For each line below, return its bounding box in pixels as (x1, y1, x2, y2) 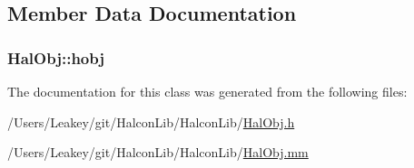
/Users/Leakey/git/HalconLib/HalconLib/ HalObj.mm (7, 143, 309, 162)
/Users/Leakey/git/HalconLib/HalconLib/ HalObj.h (7, 112, 295, 131)
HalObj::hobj (7, 46, 104, 69)
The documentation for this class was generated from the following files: (7, 82, 408, 100)
